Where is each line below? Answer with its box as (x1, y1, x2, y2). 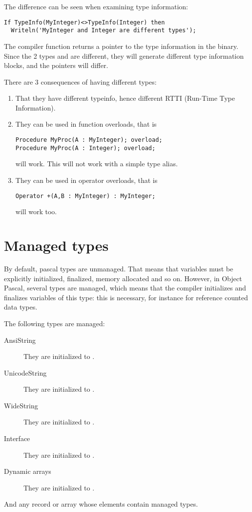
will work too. (15, 206, 57, 217)
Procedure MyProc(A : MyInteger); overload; (15, 136, 163, 144)
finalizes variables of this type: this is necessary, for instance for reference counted (4, 292, 248, 302)
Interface (4, 433, 30, 444)
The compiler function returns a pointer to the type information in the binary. (4, 41, 238, 51)
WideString (4, 400, 38, 410)
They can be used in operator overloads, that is (15, 175, 158, 185)
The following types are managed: (4, 318, 105, 328)
